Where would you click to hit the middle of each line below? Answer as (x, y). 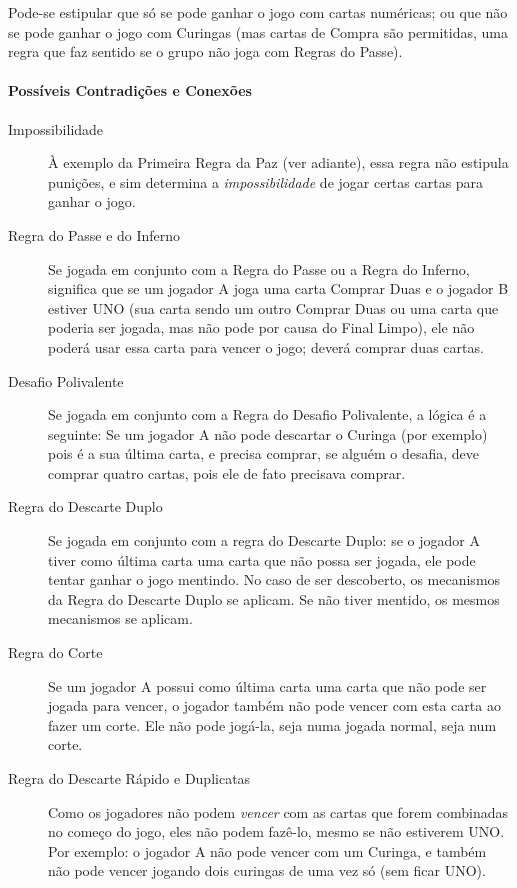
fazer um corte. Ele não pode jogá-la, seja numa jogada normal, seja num (272, 724)
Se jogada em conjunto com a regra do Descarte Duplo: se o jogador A (264, 540)
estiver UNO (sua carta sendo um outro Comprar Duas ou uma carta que (273, 307)
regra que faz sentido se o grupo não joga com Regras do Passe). (205, 51)
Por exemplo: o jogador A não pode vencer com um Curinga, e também (267, 850)
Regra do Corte (55, 652)
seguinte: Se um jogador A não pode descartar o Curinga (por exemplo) (268, 433)
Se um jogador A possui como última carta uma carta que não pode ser (267, 685)
